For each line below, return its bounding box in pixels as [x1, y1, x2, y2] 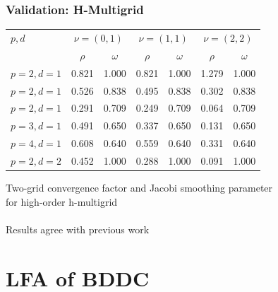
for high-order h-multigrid [6, 194, 118, 209]
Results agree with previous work [6, 221, 150, 236]
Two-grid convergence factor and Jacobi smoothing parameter [6, 180, 273, 194]
